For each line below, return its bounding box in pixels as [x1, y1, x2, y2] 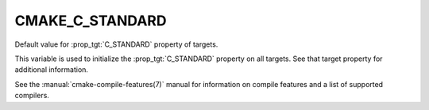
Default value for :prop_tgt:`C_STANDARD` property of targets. [14, 40, 218, 49]
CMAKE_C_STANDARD [14, 12, 167, 29]
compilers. [14, 91, 49, 101]
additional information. [14, 65, 89, 74]
